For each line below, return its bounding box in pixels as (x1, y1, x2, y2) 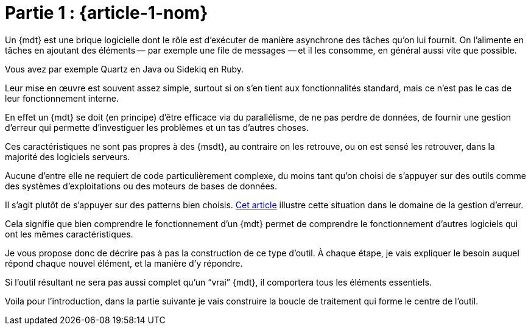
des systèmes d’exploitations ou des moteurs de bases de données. (5, 180, 277, 191)
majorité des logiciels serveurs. (5, 151, 130, 162)
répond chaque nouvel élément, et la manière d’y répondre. (5, 258, 243, 269)
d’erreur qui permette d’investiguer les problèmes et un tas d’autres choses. (5, 122, 309, 133)
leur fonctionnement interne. (5, 93, 119, 104)
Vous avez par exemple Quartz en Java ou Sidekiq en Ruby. (5, 63, 244, 74)
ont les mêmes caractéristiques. (5, 228, 133, 239)
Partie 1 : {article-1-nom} (5, 2, 208, 23)
